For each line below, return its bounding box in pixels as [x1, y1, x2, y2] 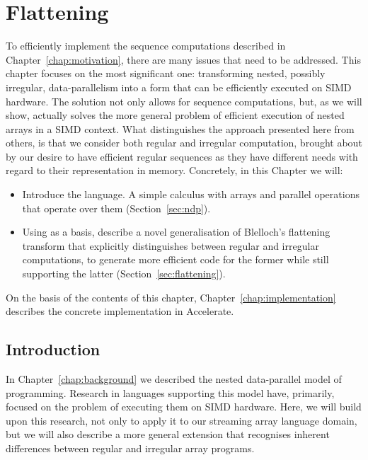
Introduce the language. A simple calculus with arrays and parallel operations [22, 187, 360, 202]
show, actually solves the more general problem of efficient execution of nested [6, 108, 345, 122]
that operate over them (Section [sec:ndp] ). [22, 200, 211, 215]
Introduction [6, 338, 100, 360]
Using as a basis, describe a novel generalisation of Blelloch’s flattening [22, 224, 330, 239]
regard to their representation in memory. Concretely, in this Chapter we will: [6, 163, 343, 178]
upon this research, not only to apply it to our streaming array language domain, [6, 413, 357, 427]
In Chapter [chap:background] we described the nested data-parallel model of [6, 372, 342, 386]
